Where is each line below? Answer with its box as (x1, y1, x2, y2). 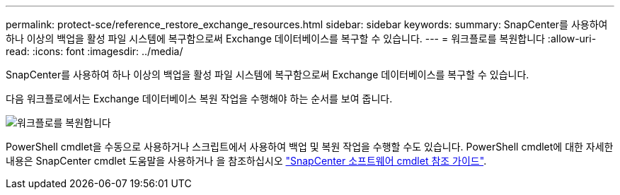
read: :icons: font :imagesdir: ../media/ (6, 45, 183, 57)
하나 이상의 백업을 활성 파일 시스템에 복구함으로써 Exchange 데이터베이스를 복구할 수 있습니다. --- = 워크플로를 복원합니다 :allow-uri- (6, 32, 597, 45)
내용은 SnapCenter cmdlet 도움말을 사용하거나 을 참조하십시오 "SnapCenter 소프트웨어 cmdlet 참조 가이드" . (6, 155, 487, 167)
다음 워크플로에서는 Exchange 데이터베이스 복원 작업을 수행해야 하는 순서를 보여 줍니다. (6, 93, 393, 105)
